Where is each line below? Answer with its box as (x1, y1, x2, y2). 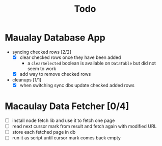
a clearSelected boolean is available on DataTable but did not (27, 60, 156, 66)
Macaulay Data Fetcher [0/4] (5, 100, 129, 112)
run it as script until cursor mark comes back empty (12, 135, 121, 141)
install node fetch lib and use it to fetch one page (12, 117, 115, 123)
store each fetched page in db (12, 129, 76, 135)
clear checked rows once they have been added (19, 54, 121, 60)
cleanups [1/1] (12, 77, 42, 83)
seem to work (27, 66, 57, 72)
